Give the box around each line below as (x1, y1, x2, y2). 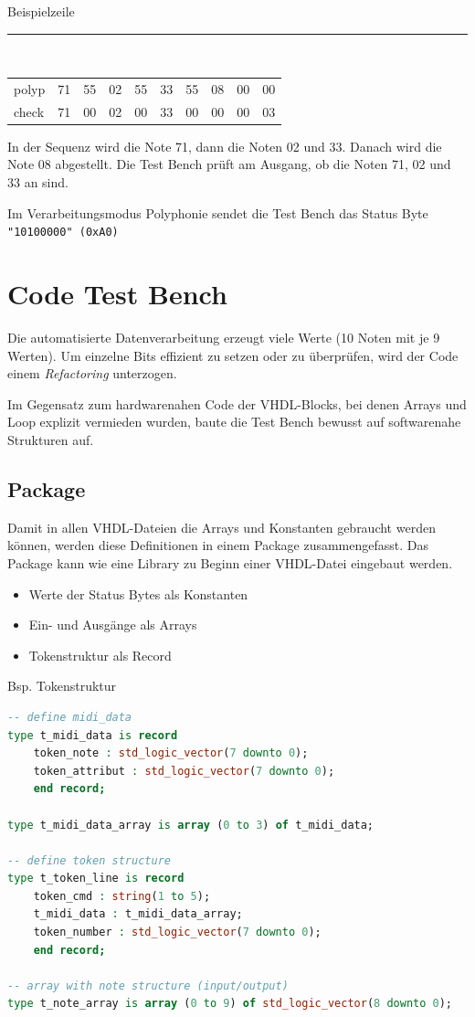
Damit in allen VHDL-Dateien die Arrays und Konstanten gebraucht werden (7, 517, 436, 536)
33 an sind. (7, 173, 69, 192)
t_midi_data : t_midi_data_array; (33, 907, 243, 921)
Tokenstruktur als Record (28, 645, 172, 664)
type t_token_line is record (7, 872, 185, 885)
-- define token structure (7, 853, 171, 867)
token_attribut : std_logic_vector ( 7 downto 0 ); (33, 764, 335, 778)
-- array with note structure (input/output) (7, 979, 289, 992)
